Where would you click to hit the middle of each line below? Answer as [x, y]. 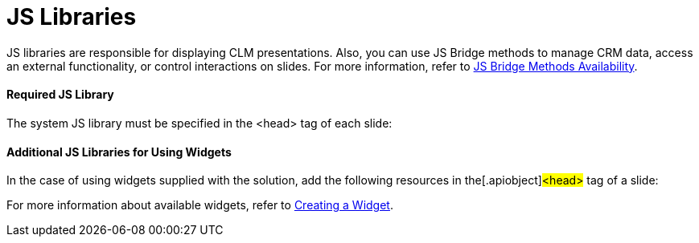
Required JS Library [60, 95]
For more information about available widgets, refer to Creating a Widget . [200, 205]
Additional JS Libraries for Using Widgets [119, 152]
